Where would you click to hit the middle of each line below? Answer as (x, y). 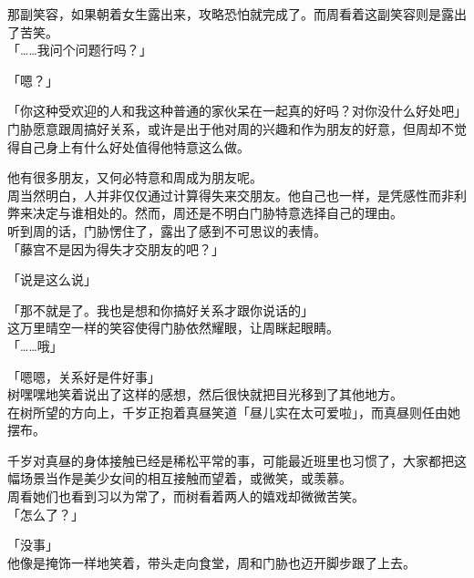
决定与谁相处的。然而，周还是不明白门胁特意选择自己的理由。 (217, 213)
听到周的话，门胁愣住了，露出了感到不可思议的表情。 (167, 230)
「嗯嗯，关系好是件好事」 (84, 376)
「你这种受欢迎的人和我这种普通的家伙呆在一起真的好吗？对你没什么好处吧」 (237, 111)
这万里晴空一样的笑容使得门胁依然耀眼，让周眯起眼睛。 (173, 328)
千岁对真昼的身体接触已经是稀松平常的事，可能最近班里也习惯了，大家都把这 (237, 460)
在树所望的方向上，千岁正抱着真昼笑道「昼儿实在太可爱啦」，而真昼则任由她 (234, 412)
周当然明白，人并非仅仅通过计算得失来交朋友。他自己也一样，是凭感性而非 (231, 195)
